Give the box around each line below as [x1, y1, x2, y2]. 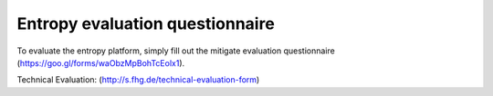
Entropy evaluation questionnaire [16, 14, 276, 34]
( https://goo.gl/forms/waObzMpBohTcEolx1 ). [16, 57, 185, 68]
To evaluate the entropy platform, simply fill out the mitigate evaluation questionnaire [16, 45, 335, 56]
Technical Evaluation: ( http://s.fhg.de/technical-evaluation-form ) [16, 74, 260, 85]
